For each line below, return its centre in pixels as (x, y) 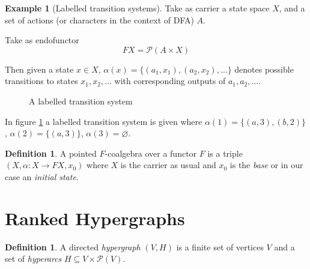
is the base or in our (266, 165)
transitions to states (41, 81)
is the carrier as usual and (168, 165)
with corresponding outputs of (170, 81)
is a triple (225, 153)
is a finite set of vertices (220, 246)
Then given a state (39, 69)
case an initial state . (42, 176)
